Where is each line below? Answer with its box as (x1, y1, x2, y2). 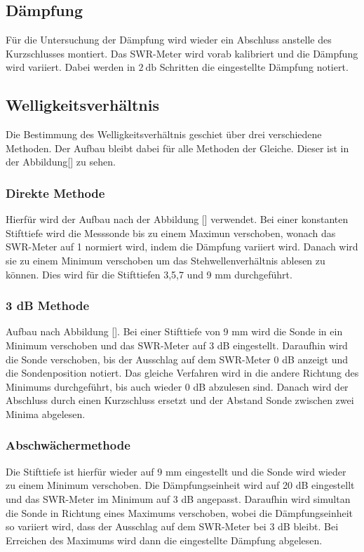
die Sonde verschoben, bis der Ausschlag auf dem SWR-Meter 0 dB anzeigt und (6, 351, 349, 366)
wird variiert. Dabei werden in (6, 60, 135, 74)
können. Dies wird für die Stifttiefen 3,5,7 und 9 (6, 267, 212, 281)
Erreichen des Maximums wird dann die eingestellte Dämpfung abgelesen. (6, 532, 323, 547)
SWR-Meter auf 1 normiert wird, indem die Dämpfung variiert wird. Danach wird (6, 239, 358, 254)
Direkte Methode (6, 184, 105, 201)
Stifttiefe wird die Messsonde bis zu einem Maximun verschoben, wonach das (6, 225, 336, 240)
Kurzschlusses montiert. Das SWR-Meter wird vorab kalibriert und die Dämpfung (6, 46, 358, 60)
